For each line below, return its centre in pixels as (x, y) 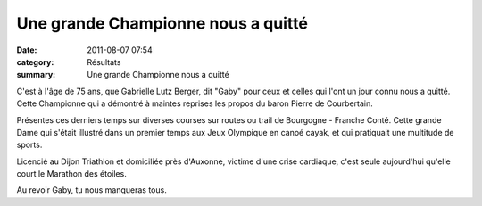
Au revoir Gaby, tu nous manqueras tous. (91, 190)
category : (35, 62)
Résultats (104, 62)
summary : (36, 75)
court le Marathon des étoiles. (71, 174)
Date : (27, 50)
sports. (29, 145)
